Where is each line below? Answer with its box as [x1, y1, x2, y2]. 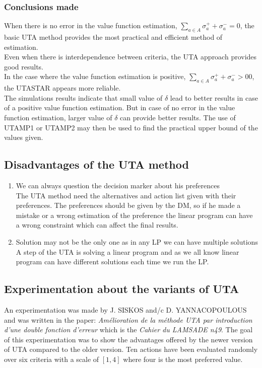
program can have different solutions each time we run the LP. [16, 256, 209, 267]
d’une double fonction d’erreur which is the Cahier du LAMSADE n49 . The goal [4, 324, 253, 335]
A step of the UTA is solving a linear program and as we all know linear [16, 246, 239, 257]
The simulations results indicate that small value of [4, 92, 163, 103]
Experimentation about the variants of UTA [4, 281, 239, 297]
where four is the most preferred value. [123, 353, 243, 364]
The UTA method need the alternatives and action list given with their [16, 190, 236, 200]
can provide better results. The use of [120, 112, 236, 122]
